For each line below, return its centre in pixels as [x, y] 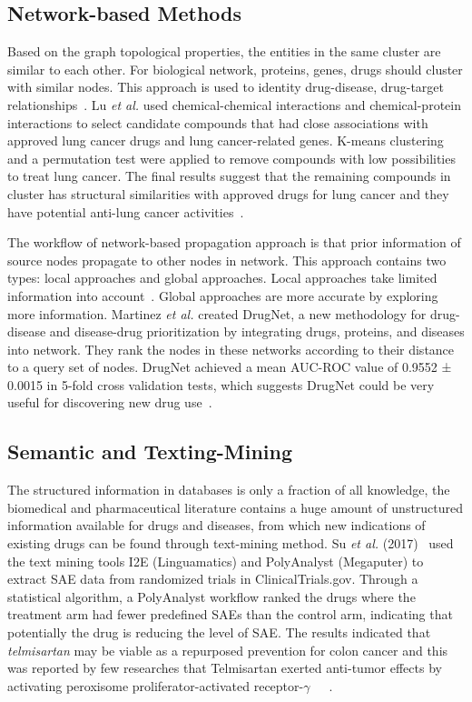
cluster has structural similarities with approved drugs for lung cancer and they [228, 193]
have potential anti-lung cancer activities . [126, 211]
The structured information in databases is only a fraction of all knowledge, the [229, 490]
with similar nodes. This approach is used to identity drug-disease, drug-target [226, 87]
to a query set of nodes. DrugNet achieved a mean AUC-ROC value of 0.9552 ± [230, 367]
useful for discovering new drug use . [110, 402]
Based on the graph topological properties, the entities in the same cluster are [224, 51]
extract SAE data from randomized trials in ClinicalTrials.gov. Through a [213, 579]
